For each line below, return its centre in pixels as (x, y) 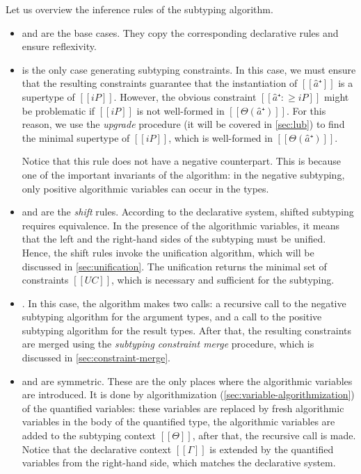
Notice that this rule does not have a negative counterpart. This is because (181, 161)
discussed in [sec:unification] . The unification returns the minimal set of (174, 266)
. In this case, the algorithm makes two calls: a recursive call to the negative (184, 303)
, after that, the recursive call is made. (274, 435)
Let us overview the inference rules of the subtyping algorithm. (139, 9)
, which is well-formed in (220, 137)
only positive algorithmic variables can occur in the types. (145, 188)
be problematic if (58, 110)
